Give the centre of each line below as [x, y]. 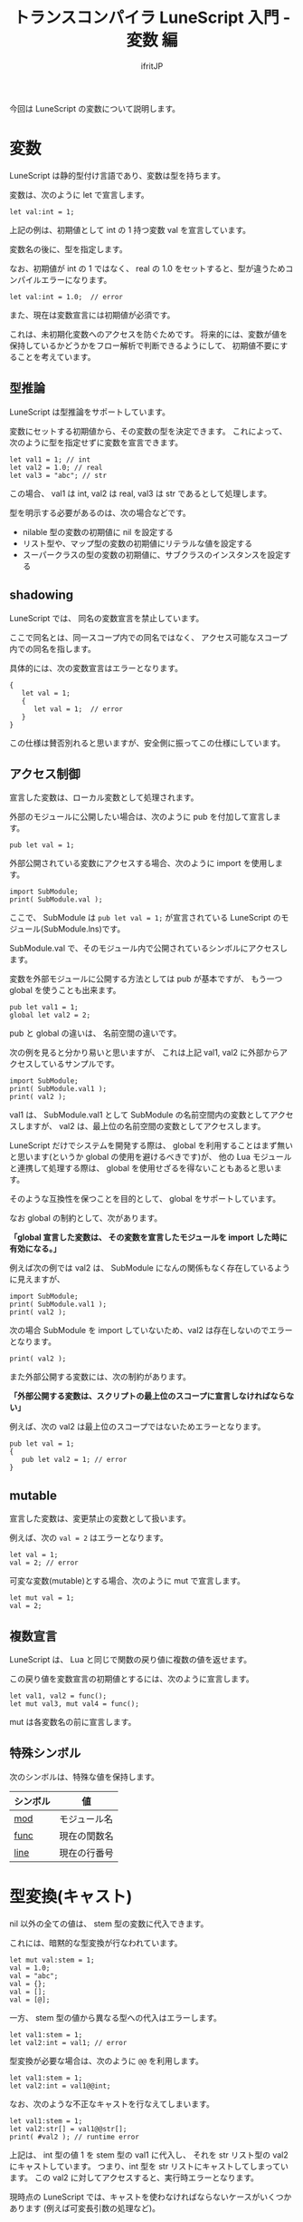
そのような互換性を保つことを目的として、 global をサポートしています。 [145, 1199]
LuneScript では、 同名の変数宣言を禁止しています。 [107, 618]
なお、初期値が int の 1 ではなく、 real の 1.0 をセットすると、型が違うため [147, 268]
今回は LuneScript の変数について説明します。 [95, 108]
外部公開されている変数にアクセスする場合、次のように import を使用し [142, 863]
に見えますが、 [37, 1280]
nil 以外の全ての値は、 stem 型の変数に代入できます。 [109, 1924]
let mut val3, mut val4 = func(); [75, 1704]
